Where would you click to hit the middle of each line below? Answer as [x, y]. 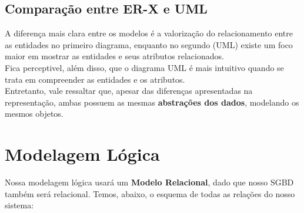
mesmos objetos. [34, 114]
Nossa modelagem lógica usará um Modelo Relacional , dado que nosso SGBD [149, 182]
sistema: [19, 205]
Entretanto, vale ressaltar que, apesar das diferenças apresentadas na [129, 91]
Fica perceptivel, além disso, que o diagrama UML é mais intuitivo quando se [144, 67]
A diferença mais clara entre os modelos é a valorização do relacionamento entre [149, 33]
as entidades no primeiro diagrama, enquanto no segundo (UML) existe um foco [149, 44]
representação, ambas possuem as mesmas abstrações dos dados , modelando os [152, 102]
